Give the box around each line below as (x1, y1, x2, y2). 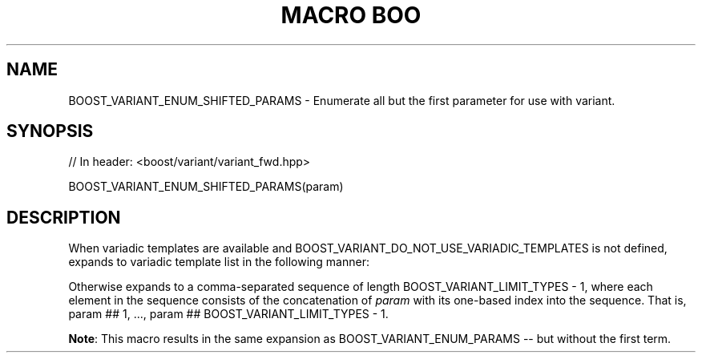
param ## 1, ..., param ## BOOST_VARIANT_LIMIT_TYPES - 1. (68, 307, 389, 321)
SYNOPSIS (6, 121, 94, 142)
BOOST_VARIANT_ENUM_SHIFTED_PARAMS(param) (68, 179, 344, 194)
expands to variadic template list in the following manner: (68, 255, 369, 269)
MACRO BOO (280, 2, 422, 29)
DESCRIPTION (6, 207, 121, 228)
